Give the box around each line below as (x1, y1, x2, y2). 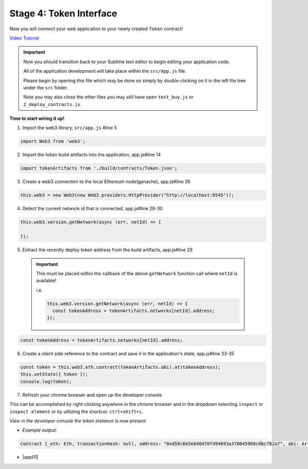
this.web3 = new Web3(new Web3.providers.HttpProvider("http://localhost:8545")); (20, 192, 235, 198)
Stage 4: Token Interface (9, 8, 118, 19)
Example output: (22, 427, 57, 433)
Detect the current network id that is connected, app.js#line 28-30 (22, 206, 163, 212)
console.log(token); (20, 378, 72, 384)
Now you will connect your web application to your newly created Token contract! (9, 26, 183, 32)
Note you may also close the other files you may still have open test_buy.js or (23, 94, 194, 100)
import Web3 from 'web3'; (20, 138, 86, 145)
